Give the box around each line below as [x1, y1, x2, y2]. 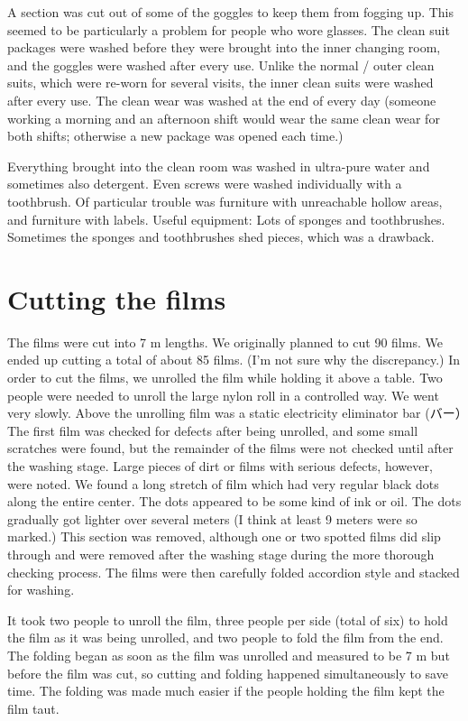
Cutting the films [7, 280, 226, 317]
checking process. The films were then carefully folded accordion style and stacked [7, 562, 460, 581]
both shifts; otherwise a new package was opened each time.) [7, 126, 344, 145]
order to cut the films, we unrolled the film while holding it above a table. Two [7, 368, 443, 387]
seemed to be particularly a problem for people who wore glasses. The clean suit [7, 20, 450, 39]
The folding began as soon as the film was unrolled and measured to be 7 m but [7, 645, 450, 664]
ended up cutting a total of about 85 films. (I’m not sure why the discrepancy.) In [7, 350, 460, 369]
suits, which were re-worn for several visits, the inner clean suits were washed [7, 73, 434, 92]
